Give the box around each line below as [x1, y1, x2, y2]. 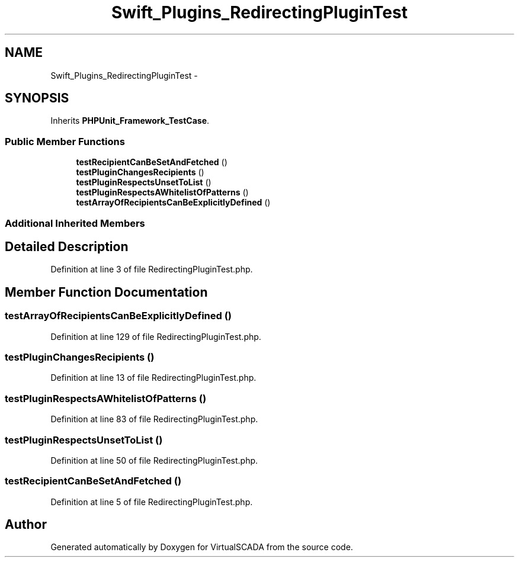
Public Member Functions [5, 135, 125, 147]
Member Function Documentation [5, 284, 208, 300]
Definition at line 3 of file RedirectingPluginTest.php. [50, 264, 253, 275]
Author [5, 517, 47, 532]
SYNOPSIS [5, 91, 69, 106]
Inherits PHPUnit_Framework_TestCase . [50, 115, 210, 126]
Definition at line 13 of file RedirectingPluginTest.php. [50, 372, 257, 383]
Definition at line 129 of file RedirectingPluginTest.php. [50, 331, 261, 342]
